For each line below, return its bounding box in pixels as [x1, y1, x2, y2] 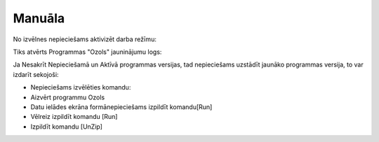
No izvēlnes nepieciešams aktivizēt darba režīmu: [13, 35, 157, 43]
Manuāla [13, 10, 65, 26]
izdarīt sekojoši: [13, 70, 59, 78]
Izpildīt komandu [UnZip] [30, 122, 103, 131]
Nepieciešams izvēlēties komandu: [30, 83, 131, 92]
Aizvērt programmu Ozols [30, 93, 105, 101]
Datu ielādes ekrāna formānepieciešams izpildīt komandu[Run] [30, 102, 213, 111]
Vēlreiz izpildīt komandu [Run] [30, 113, 118, 121]
